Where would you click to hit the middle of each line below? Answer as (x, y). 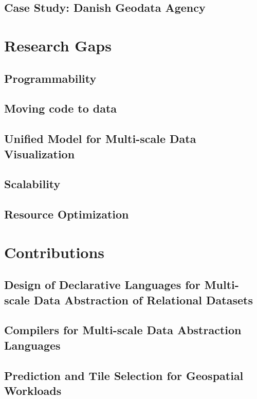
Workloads (33, 390)
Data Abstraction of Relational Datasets (143, 300)
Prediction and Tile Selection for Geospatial (124, 375)
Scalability (32, 184)
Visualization (40, 153)
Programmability (50, 78)
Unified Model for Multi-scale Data (100, 139)
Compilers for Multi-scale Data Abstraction (123, 330)
